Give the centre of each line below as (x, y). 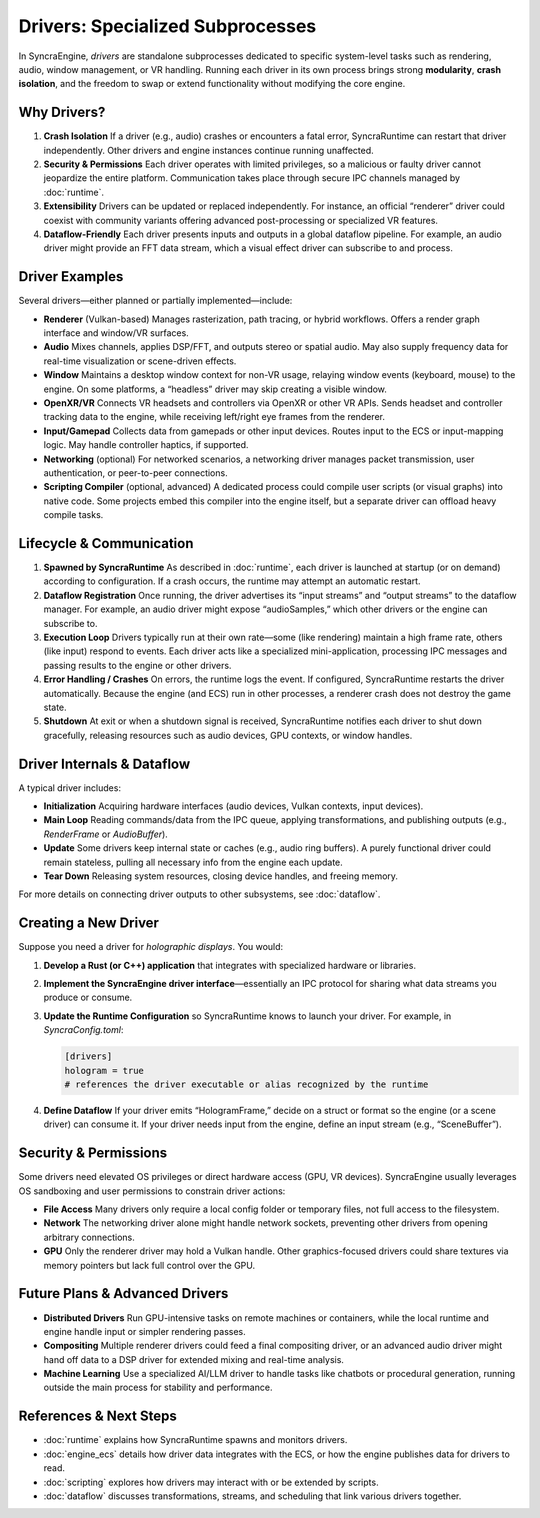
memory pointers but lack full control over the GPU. (149, 1265)
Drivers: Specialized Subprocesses (167, 26)
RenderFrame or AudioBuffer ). (106, 834)
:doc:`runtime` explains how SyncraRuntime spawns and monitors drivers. (195, 1440)
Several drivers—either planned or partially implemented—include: (155, 301)
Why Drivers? (62, 112)
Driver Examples (71, 276)
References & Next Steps (97, 1416)
